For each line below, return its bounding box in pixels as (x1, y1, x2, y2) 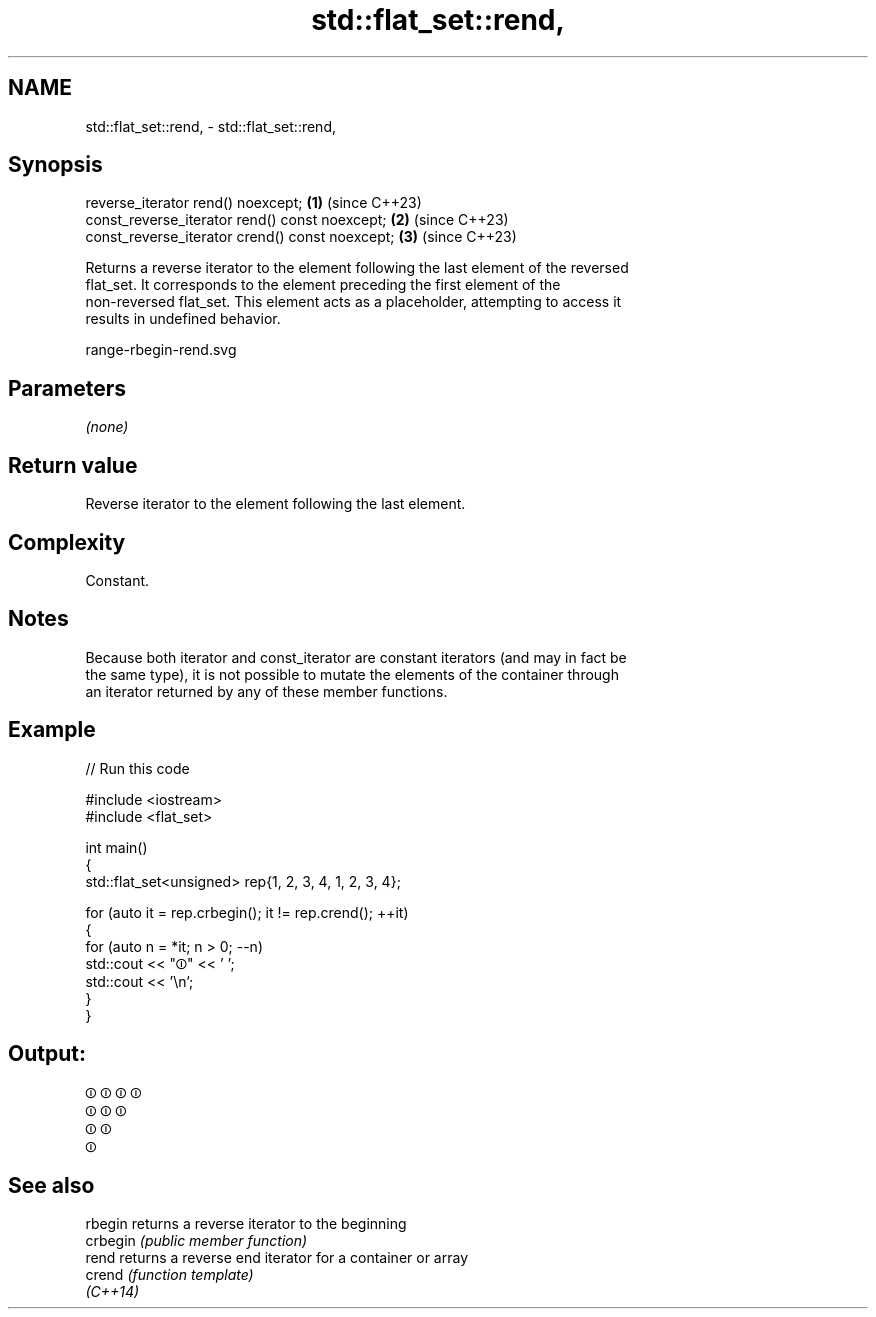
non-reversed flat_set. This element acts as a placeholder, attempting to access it (85, 293, 622, 311)
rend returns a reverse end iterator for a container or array (85, 1249, 469, 1267)
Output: (8, 1041, 86, 1067)
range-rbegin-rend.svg (85, 341, 237, 359)
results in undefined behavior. (85, 310, 281, 328)
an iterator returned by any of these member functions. (85, 682, 448, 700)
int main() (85, 838, 148, 856)
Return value (8, 452, 138, 478)
